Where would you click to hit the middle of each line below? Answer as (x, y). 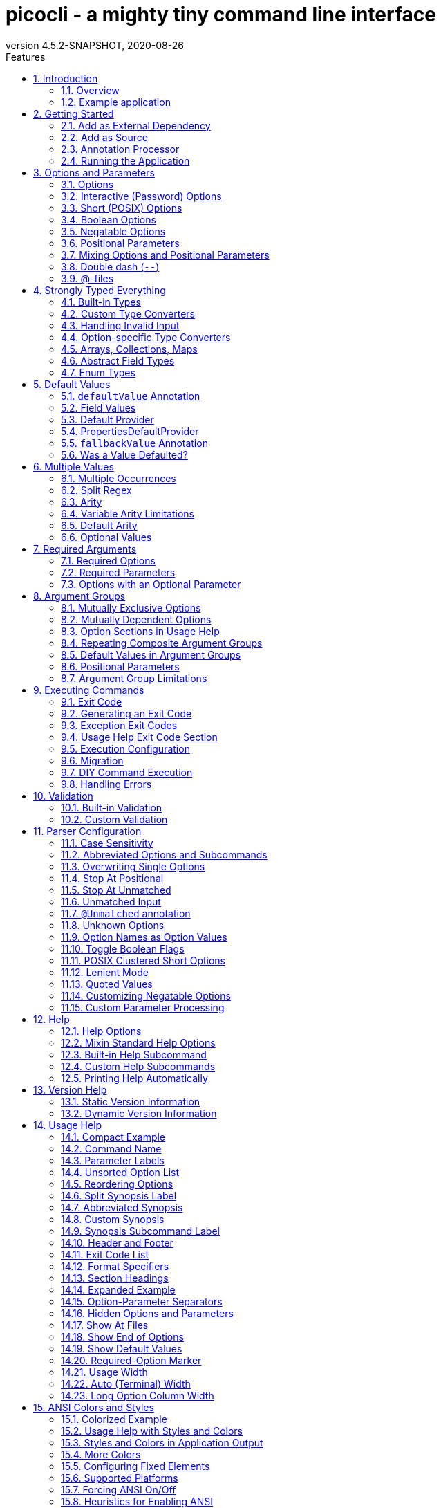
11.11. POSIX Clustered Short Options (143, 960)
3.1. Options (87, 184)
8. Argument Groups (79, 596)
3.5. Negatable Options (113, 231)
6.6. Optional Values (106, 537)
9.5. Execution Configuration (125, 748)
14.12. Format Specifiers (115, 1266)
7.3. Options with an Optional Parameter (151, 584)
